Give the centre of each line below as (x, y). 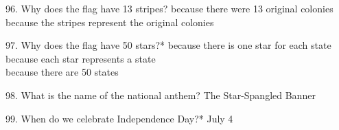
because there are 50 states (62, 72)
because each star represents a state (81, 58)
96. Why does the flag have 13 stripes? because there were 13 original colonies (169, 8)
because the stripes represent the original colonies (110, 22)
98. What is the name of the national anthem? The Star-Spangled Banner (161, 95)
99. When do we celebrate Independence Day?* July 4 (119, 118)
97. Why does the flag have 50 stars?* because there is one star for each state (168, 45)
